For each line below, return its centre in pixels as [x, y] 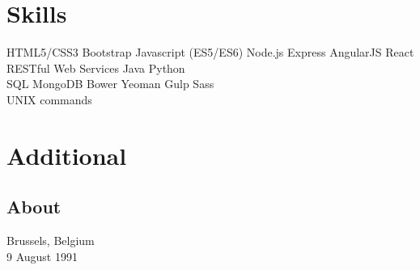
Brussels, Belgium [51, 240]
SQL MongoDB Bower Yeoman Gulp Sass [110, 84]
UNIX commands [49, 99]
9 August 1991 [42, 256]
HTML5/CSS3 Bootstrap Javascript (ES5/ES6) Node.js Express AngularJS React [210, 52]
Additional [67, 155]
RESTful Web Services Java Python [96, 67]
